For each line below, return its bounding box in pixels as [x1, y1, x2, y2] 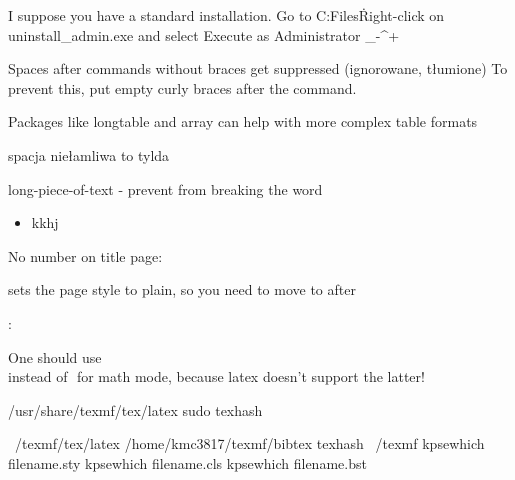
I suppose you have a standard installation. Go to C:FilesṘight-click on [8, 5, 445, 25]
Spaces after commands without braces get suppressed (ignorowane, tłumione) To [8, 58, 508, 79]
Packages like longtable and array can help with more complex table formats [8, 111, 478, 132]
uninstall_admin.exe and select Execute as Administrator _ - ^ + [8, 24, 400, 45]
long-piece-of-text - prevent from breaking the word [8, 178, 323, 199]
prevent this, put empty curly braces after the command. [8, 77, 357, 98]
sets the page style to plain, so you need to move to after [8, 279, 356, 300]
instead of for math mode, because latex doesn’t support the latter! [8, 366, 425, 387]
